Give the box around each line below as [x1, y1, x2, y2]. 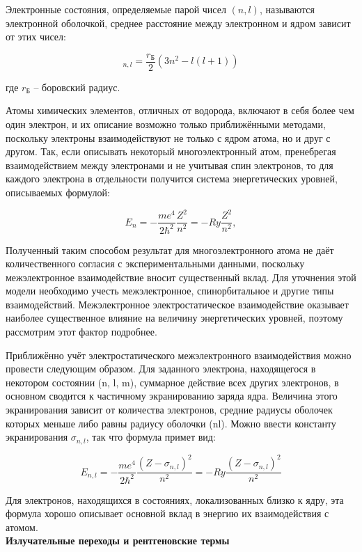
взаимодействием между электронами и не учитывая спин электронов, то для [6, 157, 333, 172]
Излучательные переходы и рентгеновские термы [6, 533, 230, 548]
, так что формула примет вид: [86, 429, 216, 444]
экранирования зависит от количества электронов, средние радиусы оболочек [6, 402, 333, 417]
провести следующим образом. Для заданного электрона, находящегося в [6, 361, 316, 376]
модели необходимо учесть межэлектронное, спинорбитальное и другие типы [6, 283, 334, 298]
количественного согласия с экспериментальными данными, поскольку [6, 256, 305, 271]
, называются [259, 2, 315, 16]
